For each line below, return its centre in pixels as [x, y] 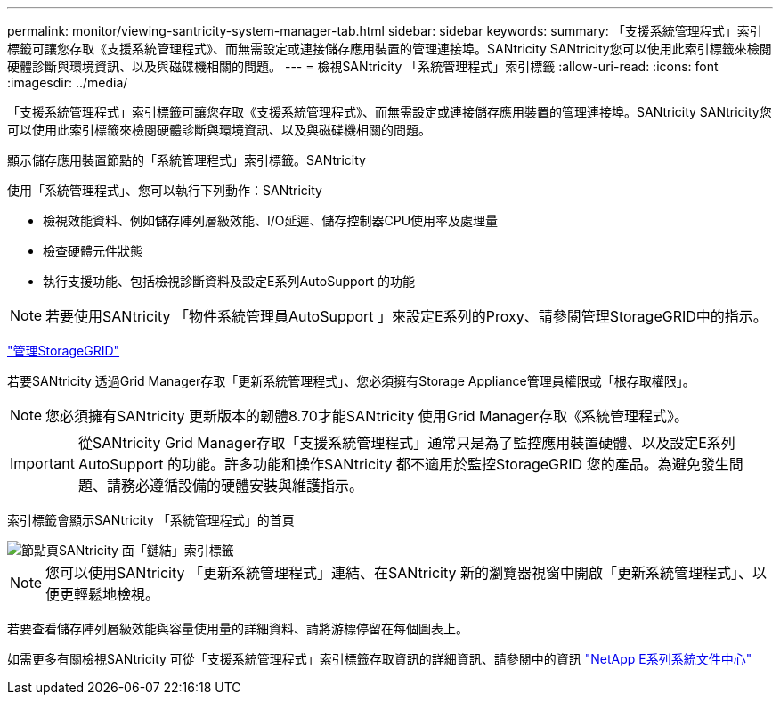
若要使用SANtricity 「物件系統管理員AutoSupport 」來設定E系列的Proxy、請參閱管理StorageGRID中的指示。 [406, 316]
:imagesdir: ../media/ [68, 82]
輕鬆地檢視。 [117, 594]
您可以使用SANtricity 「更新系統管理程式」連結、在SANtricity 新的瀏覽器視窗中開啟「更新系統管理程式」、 [399, 573]
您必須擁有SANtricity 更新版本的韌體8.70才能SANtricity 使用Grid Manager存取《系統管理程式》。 [367, 416]
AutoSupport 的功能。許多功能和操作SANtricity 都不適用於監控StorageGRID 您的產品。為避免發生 [403, 464]
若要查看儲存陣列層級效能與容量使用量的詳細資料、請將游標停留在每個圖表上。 [238, 629]
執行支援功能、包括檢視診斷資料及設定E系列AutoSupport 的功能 [229, 281]
